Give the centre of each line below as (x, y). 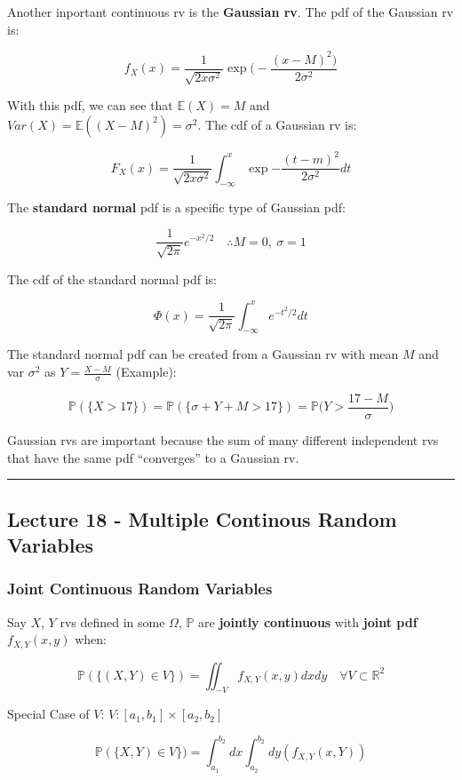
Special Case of (48, 714)
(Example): (146, 372)
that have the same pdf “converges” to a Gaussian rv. (153, 457)
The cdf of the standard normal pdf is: (112, 279)
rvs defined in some (112, 621)
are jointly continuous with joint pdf (308, 621)
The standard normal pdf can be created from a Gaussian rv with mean (203, 354)
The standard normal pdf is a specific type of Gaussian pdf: (176, 207)
